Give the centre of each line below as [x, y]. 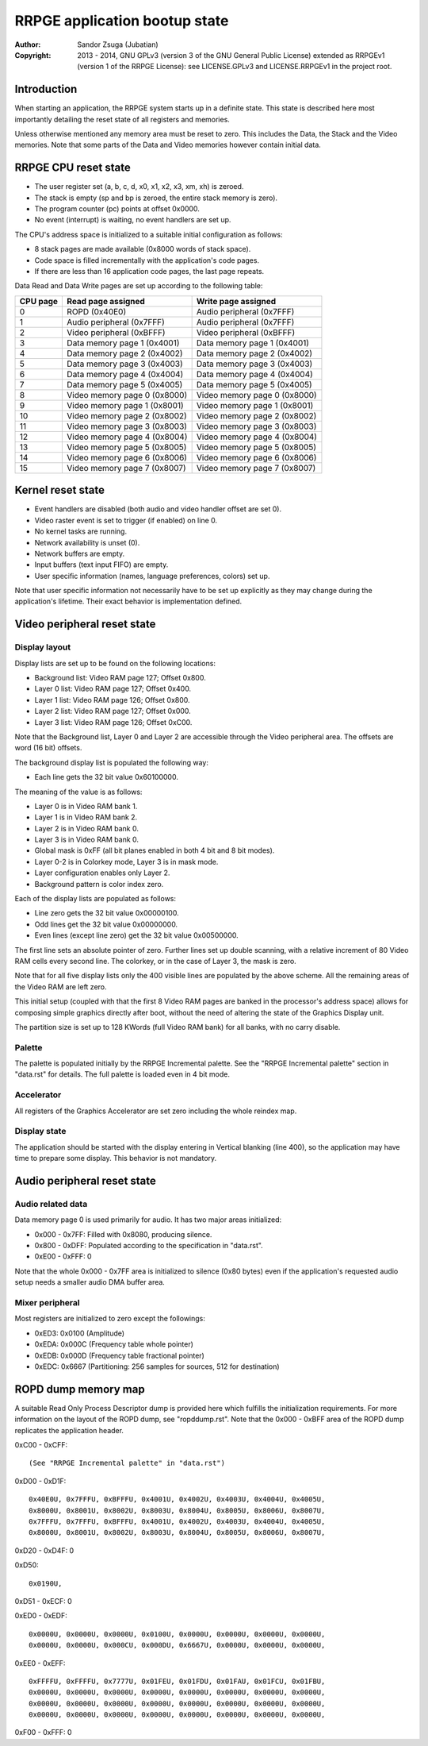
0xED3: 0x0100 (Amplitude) [80, 1333]
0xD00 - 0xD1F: [40, 1481]
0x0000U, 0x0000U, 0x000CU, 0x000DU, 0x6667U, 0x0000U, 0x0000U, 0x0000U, [177, 1645]
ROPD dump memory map [80, 1389]
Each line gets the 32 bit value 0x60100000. [106, 777]
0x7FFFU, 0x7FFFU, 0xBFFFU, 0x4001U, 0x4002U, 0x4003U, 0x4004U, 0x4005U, [177, 1522]
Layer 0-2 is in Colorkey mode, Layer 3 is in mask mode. [126, 861]
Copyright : [33, 55]
